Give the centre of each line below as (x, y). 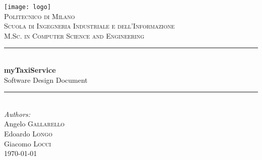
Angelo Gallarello (35, 124)
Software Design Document (46, 79)
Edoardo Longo (28, 133)
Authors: (17, 114)
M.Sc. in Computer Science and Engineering (74, 35)
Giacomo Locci (28, 143)
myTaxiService (30, 70)
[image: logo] (28, 7)
